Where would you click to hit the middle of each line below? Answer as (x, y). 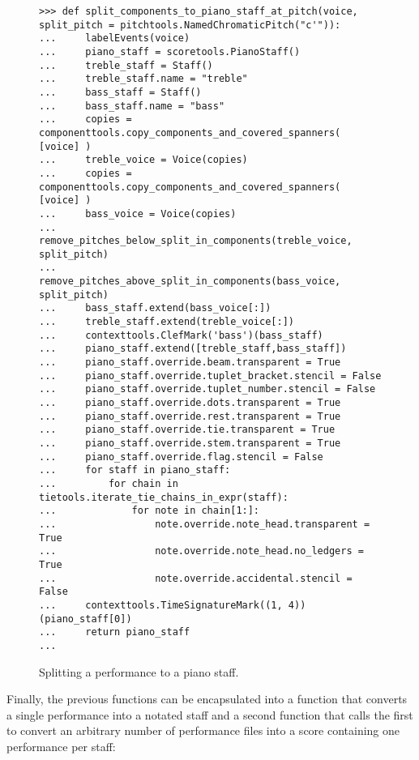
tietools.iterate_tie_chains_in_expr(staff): (164, 497)
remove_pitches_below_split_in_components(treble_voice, (196, 241)
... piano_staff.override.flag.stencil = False (181, 457)
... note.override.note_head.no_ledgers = (201, 551)
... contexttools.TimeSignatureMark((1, (161, 605)
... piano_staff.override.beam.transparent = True (190, 363)
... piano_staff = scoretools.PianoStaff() (170, 51)
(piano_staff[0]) (86, 619)
